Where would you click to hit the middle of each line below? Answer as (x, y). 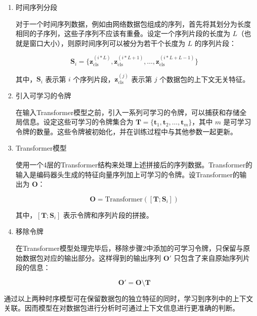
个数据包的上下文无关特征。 (204, 79)
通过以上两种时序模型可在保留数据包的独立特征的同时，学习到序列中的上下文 (128, 298)
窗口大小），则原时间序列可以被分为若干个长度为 (107, 43)
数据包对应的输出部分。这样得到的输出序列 (92, 257)
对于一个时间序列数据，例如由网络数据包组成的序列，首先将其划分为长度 (133, 23)
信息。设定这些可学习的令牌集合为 (78, 122)
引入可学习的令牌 (43, 96)
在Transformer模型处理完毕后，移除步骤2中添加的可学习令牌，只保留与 (129, 248)
